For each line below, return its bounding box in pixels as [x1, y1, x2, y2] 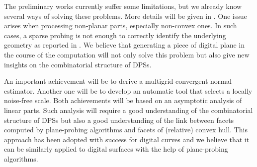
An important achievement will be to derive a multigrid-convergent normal [4, 76, 232, 86]
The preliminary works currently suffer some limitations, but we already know [4, 1, 242, 11]
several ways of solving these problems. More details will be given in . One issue [4, 10, 247, 21]
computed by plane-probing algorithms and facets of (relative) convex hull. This [4, 124, 248, 135]
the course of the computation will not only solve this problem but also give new [4, 49, 250, 59]
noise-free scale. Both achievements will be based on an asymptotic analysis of [4, 95, 242, 106]
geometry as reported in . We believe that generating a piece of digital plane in [4, 40, 245, 50]
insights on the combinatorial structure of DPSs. [4, 59, 152, 69]
